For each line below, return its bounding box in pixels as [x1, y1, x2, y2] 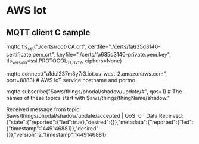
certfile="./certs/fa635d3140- [88, 43, 161, 50]
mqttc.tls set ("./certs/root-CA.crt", [6, 43, 87, 51]
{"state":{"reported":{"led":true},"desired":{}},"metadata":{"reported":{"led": [6, 118, 194, 126]
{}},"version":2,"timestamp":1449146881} [6, 131, 107, 138]
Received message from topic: [6, 105, 82, 113]
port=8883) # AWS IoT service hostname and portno [6, 76, 136, 83]
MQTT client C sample [6, 27, 91, 37]
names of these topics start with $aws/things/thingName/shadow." [6, 94, 170, 101]
